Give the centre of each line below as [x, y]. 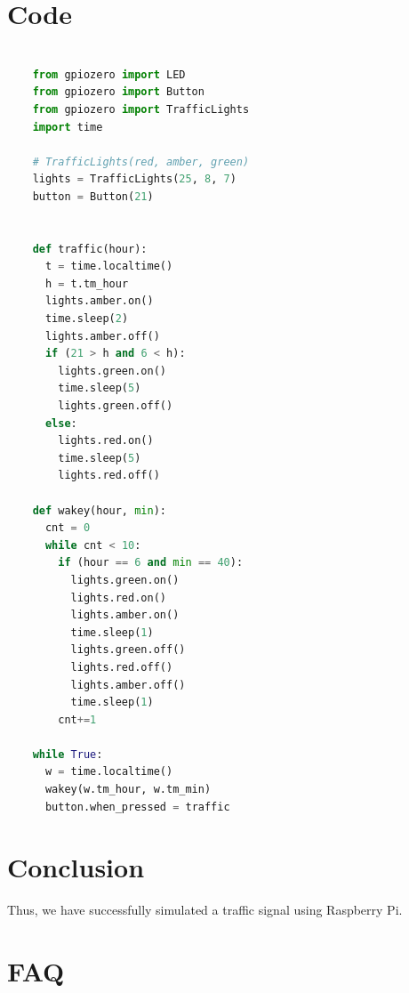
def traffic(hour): [90, 249]
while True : [68, 754]
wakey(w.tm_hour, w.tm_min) [128, 790]
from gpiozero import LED [109, 74]
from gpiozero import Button [118, 92]
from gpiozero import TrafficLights [141, 109]
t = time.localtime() [109, 266]
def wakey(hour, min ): [100, 510]
